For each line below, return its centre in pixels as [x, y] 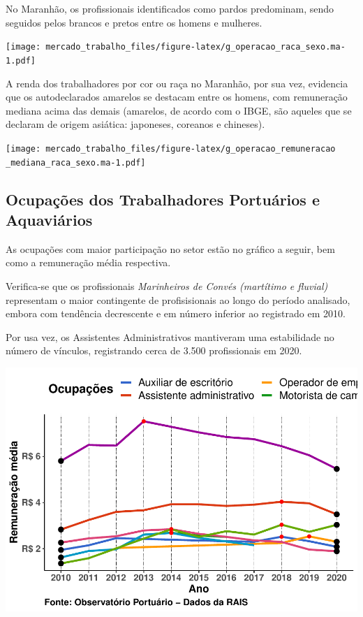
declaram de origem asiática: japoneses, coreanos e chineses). [135, 124]
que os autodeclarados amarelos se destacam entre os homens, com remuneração [177, 97]
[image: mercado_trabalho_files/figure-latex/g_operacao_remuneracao [171, 148]
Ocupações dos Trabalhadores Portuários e [163, 199]
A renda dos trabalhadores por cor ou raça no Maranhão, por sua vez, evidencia [177, 83]
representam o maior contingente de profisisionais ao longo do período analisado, [178, 299]
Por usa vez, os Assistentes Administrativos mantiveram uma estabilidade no [170, 336]
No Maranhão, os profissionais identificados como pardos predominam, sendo [170, 8]
